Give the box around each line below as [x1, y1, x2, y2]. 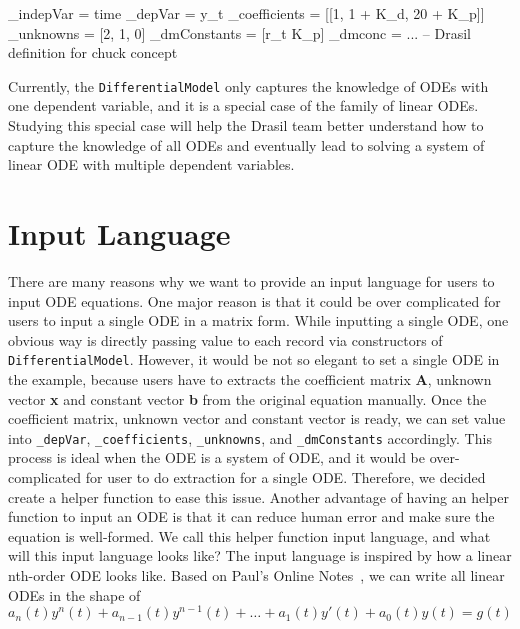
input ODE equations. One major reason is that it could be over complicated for [8, 290, 501, 311]
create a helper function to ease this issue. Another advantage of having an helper [8, 486, 509, 507]
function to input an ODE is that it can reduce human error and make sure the [8, 506, 495, 527]
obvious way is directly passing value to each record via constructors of [8, 329, 443, 350]
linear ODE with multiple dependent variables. [8, 154, 295, 175]
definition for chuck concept [8, 42, 178, 63]
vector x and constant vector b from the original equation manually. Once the [8, 388, 487, 409]
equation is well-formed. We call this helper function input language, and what [8, 525, 491, 546]
